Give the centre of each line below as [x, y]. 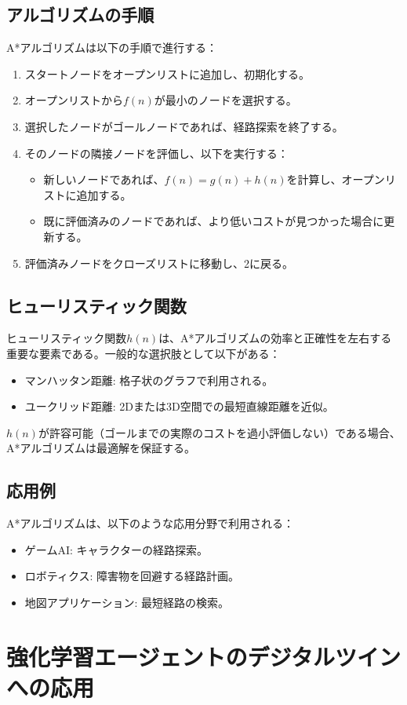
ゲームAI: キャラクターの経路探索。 [116, 549]
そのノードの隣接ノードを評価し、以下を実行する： [156, 153]
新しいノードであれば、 [104, 179]
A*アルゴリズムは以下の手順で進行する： [112, 47]
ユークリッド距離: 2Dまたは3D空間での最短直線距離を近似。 [179, 406]
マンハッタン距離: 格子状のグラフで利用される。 [149, 380]
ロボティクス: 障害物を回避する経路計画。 [132, 576]
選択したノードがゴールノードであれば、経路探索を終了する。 [184, 126]
